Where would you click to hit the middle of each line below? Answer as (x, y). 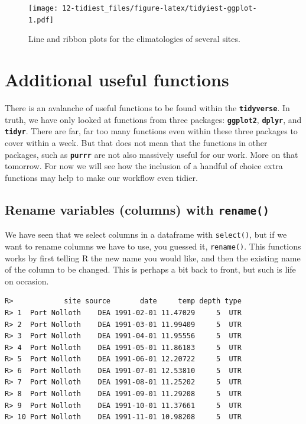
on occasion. (27, 281)
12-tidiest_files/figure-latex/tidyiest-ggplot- (159, 8)
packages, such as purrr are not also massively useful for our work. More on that (152, 154)
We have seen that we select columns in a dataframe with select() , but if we (146, 234)
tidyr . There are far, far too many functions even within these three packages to (151, 131)
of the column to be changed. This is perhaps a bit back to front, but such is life (150, 269)
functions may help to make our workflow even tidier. (101, 177)
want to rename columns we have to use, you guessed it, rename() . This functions (153, 246)
